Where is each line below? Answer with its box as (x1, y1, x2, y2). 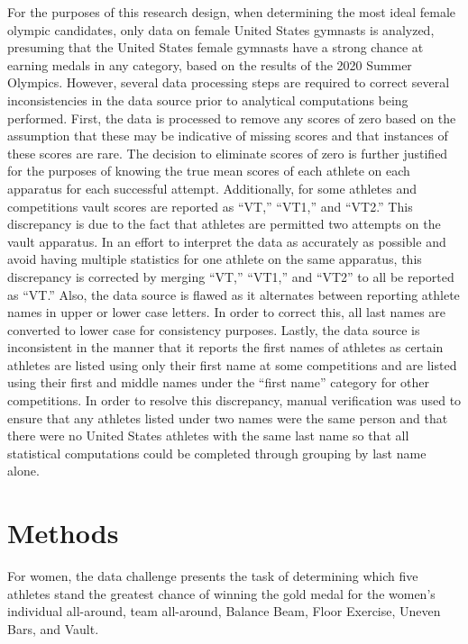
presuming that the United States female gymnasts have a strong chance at (7, 38, 424, 57)
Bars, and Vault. (7, 619, 99, 638)
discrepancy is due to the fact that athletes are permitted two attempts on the (7, 214, 441, 233)
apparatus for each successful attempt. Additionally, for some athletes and (7, 178, 418, 197)
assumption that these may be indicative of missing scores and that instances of (7, 126, 448, 145)
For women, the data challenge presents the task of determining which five (7, 567, 418, 585)
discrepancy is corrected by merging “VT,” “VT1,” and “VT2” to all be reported (7, 267, 454, 286)
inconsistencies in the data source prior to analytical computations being (7, 90, 408, 109)
